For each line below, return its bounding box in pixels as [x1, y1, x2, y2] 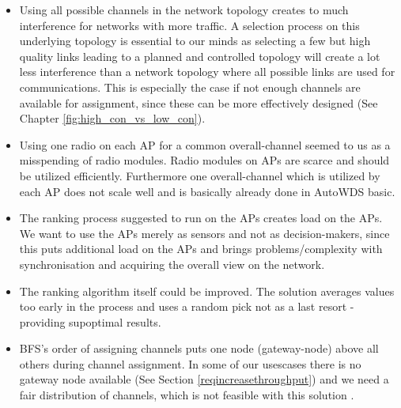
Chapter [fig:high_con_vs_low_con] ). [19, 110, 206, 127]
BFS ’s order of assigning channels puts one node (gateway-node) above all [19, 340, 379, 357]
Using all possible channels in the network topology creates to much [19, 2, 349, 17]
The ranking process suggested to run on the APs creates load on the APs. [19, 210, 383, 226]
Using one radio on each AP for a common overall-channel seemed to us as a [19, 136, 391, 153]
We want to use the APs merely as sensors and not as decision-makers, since [19, 225, 390, 241]
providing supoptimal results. [19, 313, 161, 330]
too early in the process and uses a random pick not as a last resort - [19, 298, 354, 315]
